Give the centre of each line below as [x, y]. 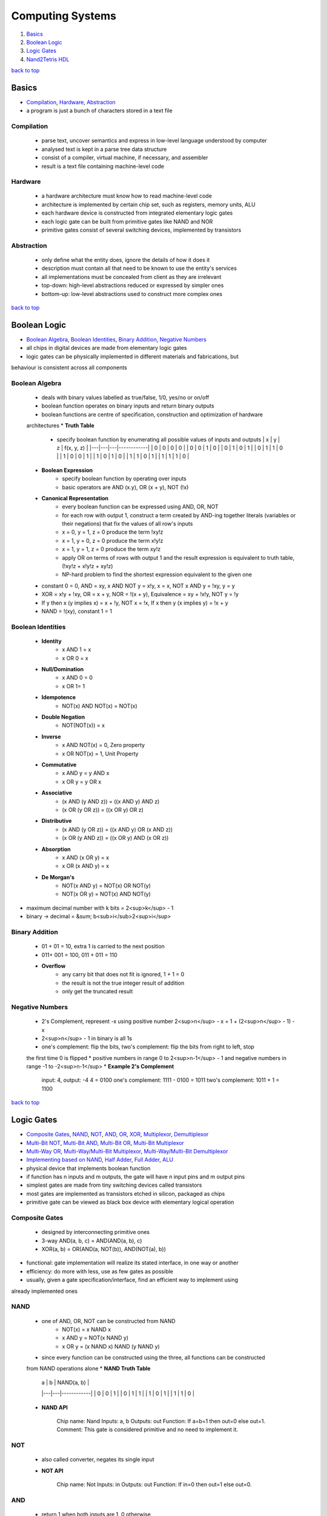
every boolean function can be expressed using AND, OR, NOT [140, 507]
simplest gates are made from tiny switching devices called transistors [114, 1185]
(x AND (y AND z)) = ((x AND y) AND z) [111, 801]
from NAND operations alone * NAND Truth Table [88, 1369]
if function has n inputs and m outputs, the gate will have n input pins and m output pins [136, 1177]
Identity [51, 641]
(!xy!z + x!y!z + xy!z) [88, 566]
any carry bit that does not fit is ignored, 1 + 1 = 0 [123, 974]
